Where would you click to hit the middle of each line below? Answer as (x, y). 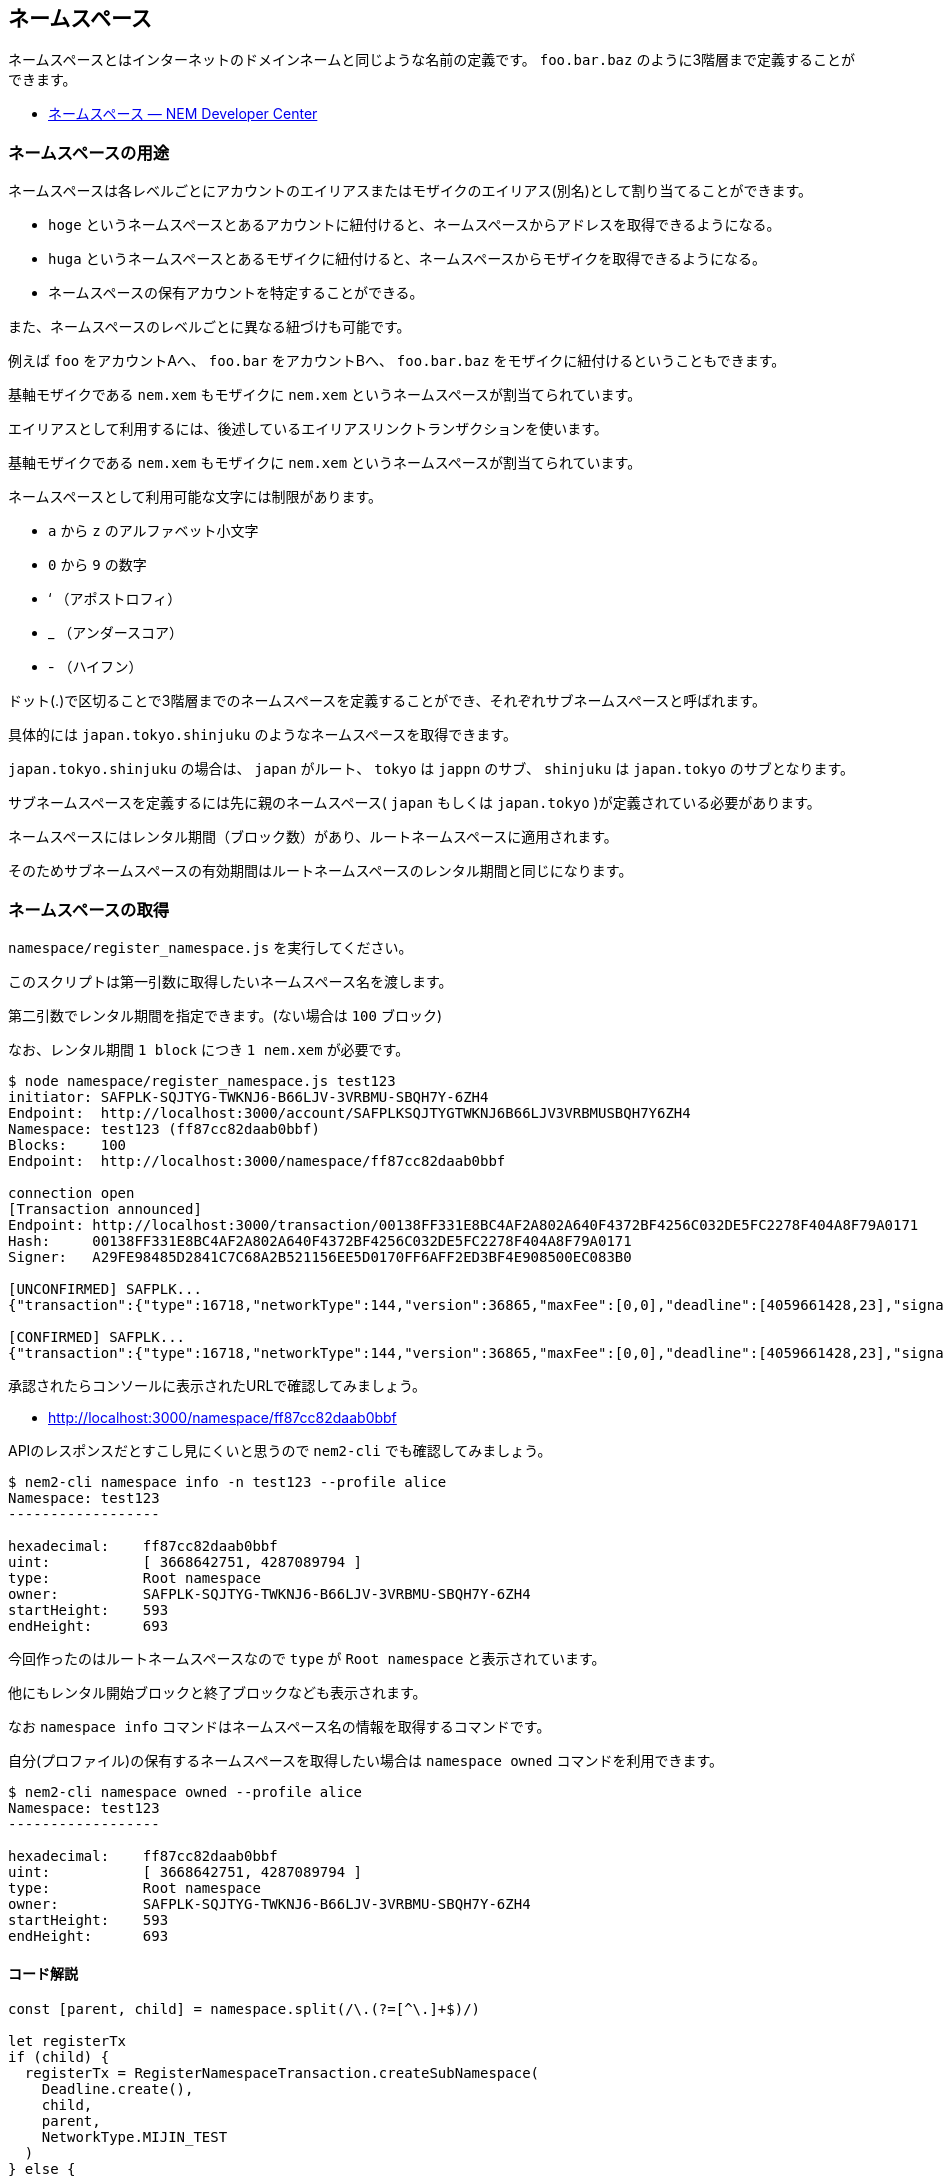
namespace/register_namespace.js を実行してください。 (210, 947)
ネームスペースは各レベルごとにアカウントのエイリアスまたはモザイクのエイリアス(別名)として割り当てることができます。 (410, 191)
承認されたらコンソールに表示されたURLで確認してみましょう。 (217, 1385)
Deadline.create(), (117, 2089)
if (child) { (59, 2057)
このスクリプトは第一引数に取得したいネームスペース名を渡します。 (230, 981)
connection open (71, 1192)
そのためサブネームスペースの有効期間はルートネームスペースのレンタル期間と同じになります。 (320, 871)
